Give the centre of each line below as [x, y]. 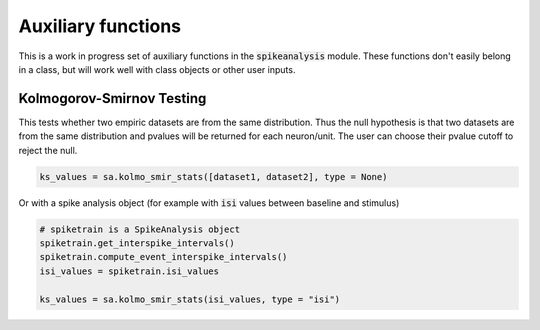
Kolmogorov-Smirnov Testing [112, 98]
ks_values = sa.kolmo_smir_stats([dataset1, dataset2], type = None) [213, 176]
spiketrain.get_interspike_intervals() [137, 243]
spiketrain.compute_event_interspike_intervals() [163, 257]
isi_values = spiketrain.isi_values [129, 271]
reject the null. [48, 150]
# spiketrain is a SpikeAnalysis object [139, 229]
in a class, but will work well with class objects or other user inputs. [157, 69]
